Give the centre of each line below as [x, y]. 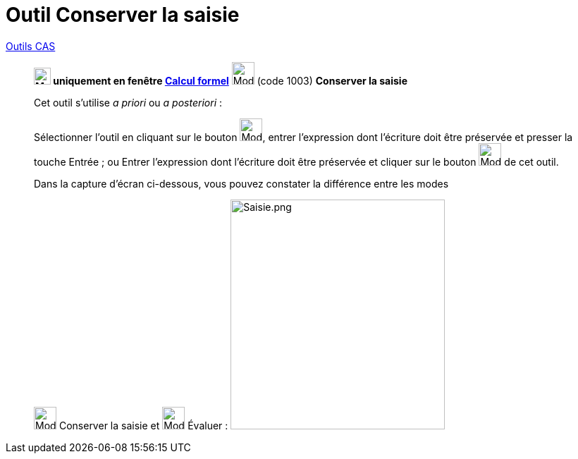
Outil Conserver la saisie [123, 15]
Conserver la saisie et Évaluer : [143, 425]
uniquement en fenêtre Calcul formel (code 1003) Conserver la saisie [230, 80]
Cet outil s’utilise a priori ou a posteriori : [128, 102]
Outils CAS [31, 46]
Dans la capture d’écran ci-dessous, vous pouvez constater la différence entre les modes [241, 183]
